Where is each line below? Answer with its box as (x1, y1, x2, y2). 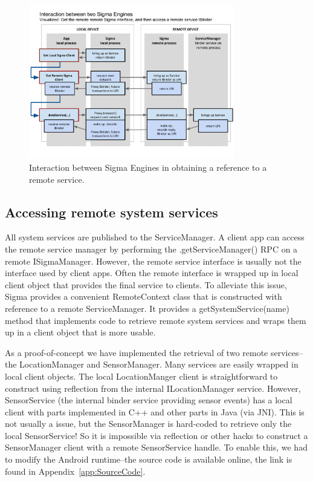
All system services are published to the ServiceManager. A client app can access (5, 231, 305, 243)
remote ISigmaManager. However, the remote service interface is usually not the (5, 254, 302, 267)
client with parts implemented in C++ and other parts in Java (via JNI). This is (5, 405, 305, 418)
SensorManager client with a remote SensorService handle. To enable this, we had (5, 441, 308, 454)
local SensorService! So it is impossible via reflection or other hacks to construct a (5, 429, 308, 441)
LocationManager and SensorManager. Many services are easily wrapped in (19, 358, 298, 371)
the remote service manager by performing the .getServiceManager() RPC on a (5, 242, 298, 255)
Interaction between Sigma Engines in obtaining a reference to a (29, 160, 267, 173)
